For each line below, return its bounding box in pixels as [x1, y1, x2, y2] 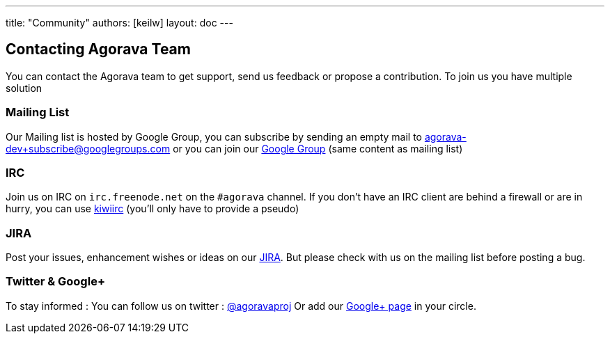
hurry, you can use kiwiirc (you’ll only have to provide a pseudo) [6, 203, 299, 215]
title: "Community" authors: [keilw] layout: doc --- [6, 17, 233, 29]
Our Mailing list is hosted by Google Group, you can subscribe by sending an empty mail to [6, 130, 422, 143]
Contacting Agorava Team [6, 40, 191, 58]
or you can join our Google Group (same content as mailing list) [173, 142, 463, 155]
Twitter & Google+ [6, 274, 105, 289]
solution [6, 81, 42, 94]
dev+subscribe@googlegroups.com [6, 142, 171, 155]
